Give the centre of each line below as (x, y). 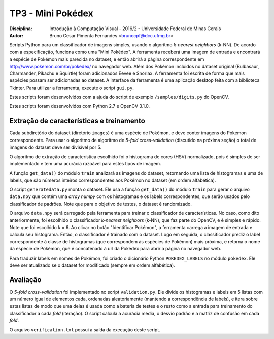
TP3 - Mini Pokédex (51, 13)
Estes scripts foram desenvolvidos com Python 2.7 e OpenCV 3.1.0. (80, 106)
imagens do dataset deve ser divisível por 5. (55, 147)
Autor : (16, 35)
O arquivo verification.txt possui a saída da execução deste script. (85, 330)
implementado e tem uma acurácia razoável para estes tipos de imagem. (85, 163)
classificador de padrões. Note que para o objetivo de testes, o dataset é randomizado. (101, 204)
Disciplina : (21, 29)
